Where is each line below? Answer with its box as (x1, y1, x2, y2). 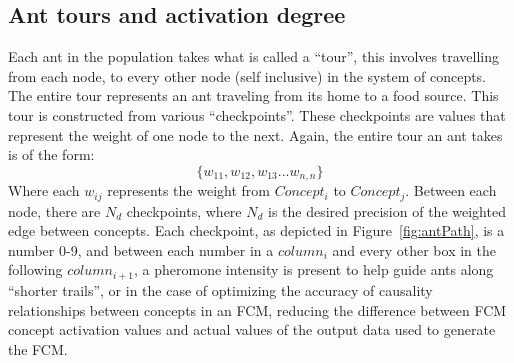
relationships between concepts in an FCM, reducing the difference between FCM (8, 299, 507, 320)
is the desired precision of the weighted (268, 200, 506, 221)
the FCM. (8, 338, 68, 359)
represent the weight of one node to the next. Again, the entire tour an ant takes (8, 124, 503, 145)
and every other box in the (332, 239, 496, 260)
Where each (8, 180, 80, 201)
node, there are (8, 200, 101, 221)
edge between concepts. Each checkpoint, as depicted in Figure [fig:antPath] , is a (8, 220, 505, 241)
